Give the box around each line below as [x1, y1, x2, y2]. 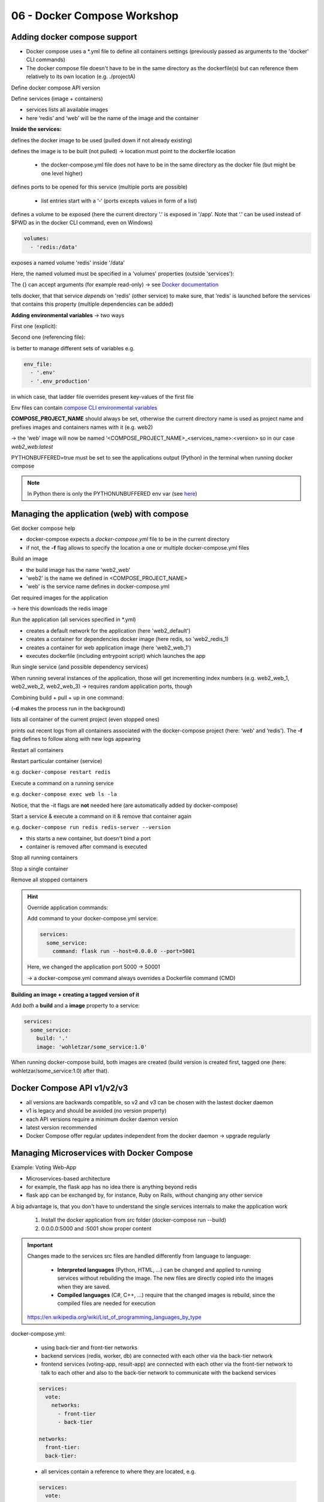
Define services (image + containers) [11, 95, 103, 102]
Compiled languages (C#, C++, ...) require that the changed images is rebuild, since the [57, 1291, 275, 1298]
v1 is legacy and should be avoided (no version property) [26, 1107, 167, 1114]
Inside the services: [11, 126, 62, 133]
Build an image [11, 555, 48, 562]
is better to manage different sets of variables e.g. [11, 344, 135, 351]
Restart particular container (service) [11, 757, 103, 764]
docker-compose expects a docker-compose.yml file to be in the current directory [26, 535, 230, 543]
